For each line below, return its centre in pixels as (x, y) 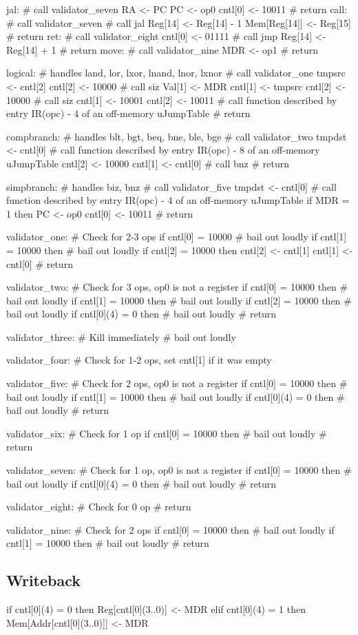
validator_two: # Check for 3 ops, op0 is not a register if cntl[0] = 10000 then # (177, 287)
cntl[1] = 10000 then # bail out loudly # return (108, 543)
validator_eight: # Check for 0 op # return (99, 507)
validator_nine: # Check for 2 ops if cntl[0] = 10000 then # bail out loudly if (170, 529)
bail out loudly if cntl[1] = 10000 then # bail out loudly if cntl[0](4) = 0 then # (176, 396)
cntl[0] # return (40, 263)
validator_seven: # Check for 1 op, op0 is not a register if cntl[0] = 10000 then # (179, 470)
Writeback (44, 580)
